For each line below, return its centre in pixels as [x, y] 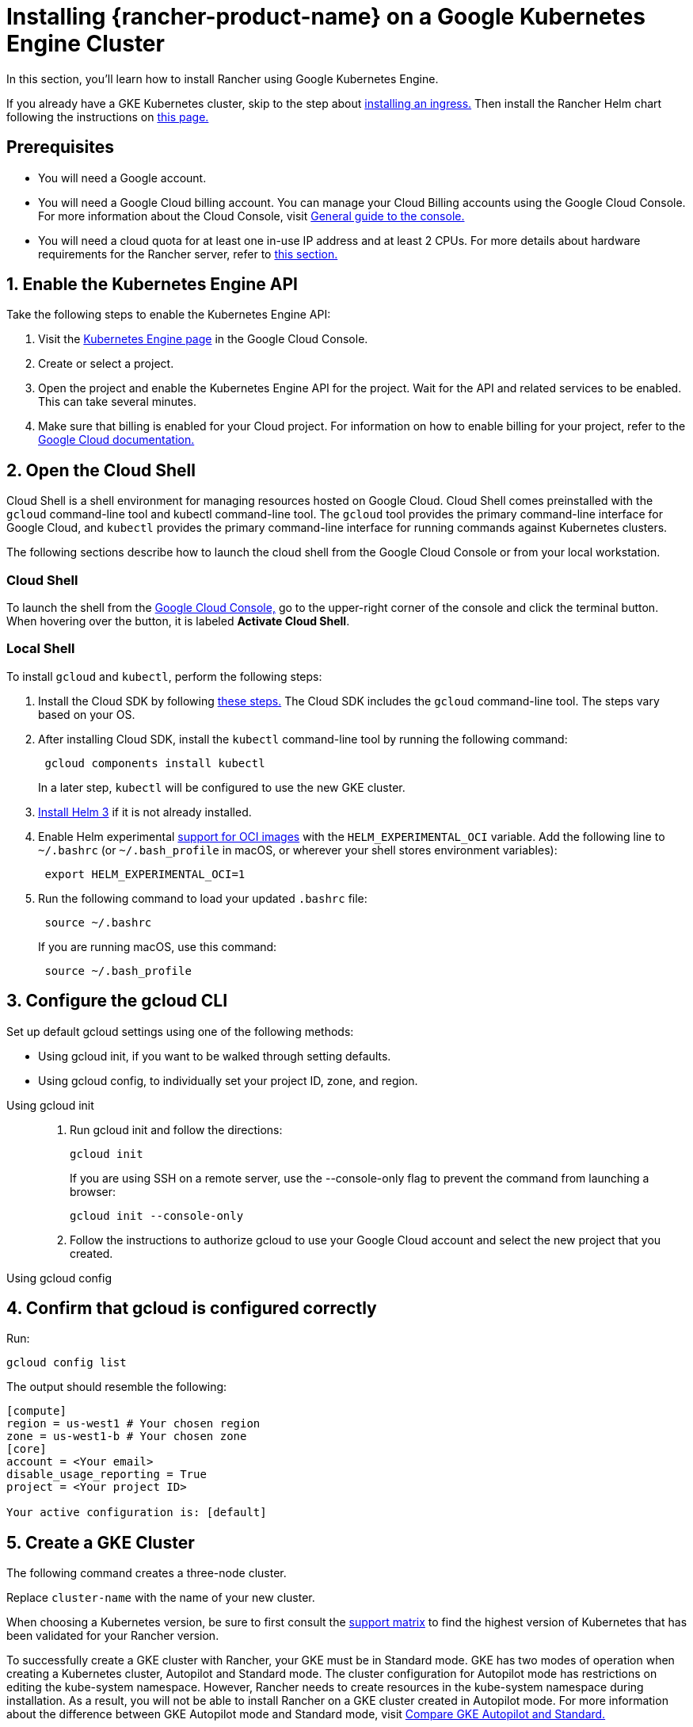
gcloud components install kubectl [155, 763]
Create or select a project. [106, 364]
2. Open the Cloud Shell [101, 470]
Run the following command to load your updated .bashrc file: [203, 898]
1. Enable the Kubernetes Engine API [152, 285]
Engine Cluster [86, 44]
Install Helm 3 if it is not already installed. [145, 812]
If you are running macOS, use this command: [158, 946]
